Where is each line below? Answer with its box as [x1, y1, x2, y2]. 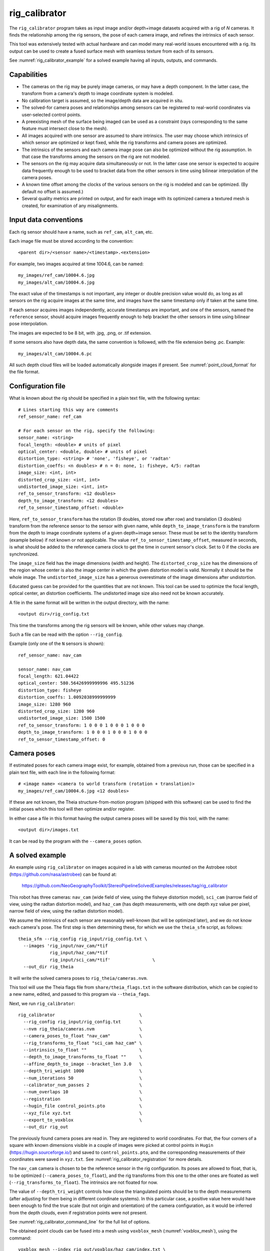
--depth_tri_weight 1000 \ [23, 1068, 142, 1074]
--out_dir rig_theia [23, 964, 74, 970]
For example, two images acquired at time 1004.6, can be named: [9, 261, 144, 267]
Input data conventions [9, 216, 83, 224]
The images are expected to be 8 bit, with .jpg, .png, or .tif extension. [9, 330, 152, 336]
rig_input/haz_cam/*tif [49, 950, 108, 956]
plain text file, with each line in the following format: [9, 769, 116, 775]
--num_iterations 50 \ [23, 1075, 142, 1081]
